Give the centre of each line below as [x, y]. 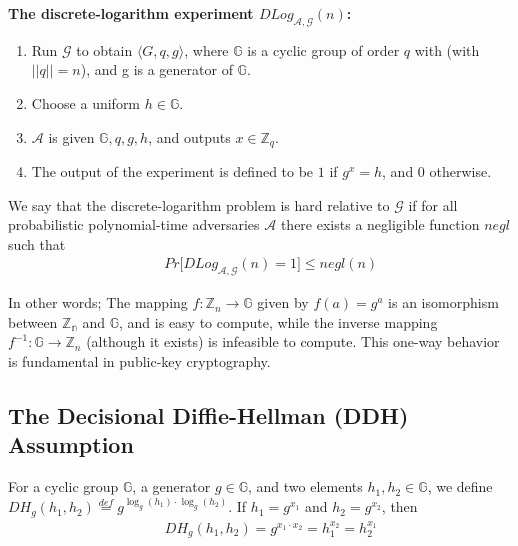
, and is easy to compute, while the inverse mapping [278, 321]
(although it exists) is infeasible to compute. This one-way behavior [293, 341]
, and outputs [189, 136]
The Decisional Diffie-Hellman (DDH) [208, 415]
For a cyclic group [63, 486]
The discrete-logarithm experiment [131, 13]
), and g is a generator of [156, 69]
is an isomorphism [443, 302]
